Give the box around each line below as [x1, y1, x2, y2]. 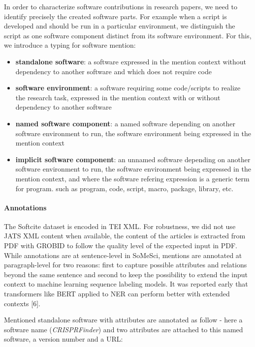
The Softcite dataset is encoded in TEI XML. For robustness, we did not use [4, 221, 236, 231]
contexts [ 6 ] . [4, 298, 41, 308]
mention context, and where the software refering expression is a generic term [15, 173, 250, 183]
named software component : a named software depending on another [15, 118, 236, 128]
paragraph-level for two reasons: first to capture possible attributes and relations [4, 260, 247, 270]
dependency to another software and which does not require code [15, 66, 212, 76]
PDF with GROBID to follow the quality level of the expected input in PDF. [4, 240, 237, 251]
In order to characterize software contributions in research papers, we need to [4, 1, 237, 11]
